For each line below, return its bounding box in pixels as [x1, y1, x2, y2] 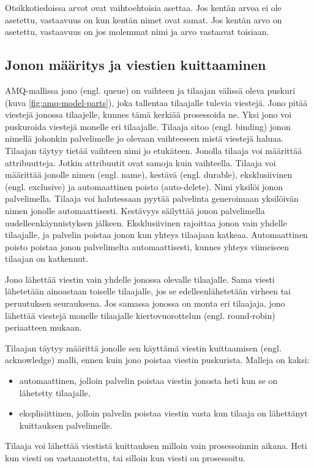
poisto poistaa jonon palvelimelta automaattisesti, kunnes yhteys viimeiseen [5, 240, 290, 253]
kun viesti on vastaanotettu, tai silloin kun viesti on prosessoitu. [5, 451, 245, 464]
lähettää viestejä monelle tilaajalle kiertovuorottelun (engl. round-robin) [5, 309, 275, 321]
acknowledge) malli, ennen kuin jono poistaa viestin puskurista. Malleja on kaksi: [5, 353, 310, 366]
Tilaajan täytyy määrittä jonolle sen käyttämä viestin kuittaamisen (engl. [5, 341, 282, 354]
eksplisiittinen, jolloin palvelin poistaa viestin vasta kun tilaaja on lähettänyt [19, 407, 308, 420]
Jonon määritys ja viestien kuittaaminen [5, 55, 266, 74]
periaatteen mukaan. [5, 321, 82, 334]
